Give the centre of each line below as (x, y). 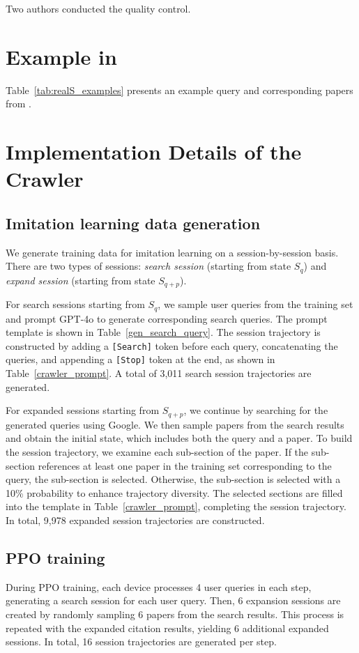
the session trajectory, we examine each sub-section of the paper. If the (157, 451)
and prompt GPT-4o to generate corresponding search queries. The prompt (167, 318)
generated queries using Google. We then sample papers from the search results (175, 424)
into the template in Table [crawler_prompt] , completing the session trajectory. (176, 506)
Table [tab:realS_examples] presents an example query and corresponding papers (179, 90)
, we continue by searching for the (256, 410)
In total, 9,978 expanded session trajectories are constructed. (135, 520)
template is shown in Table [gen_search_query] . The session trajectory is (163, 332)
